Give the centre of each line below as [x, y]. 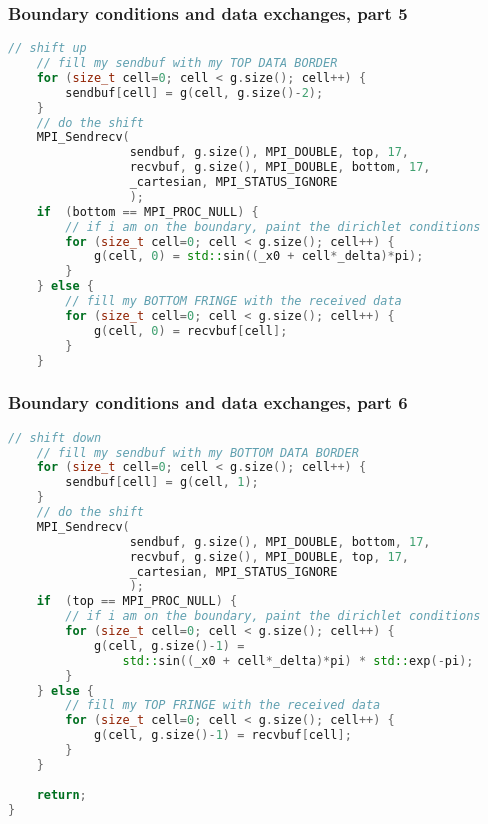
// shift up [47, 48]
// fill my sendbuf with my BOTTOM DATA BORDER [197, 452]
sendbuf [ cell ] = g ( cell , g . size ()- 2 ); [194, 92]
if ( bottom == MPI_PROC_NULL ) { [147, 211]
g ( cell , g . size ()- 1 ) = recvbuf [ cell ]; [222, 735]
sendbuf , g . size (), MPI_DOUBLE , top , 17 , [269, 152]
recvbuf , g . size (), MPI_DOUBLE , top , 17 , [269, 556]
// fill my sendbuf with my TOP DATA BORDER [187, 63]
